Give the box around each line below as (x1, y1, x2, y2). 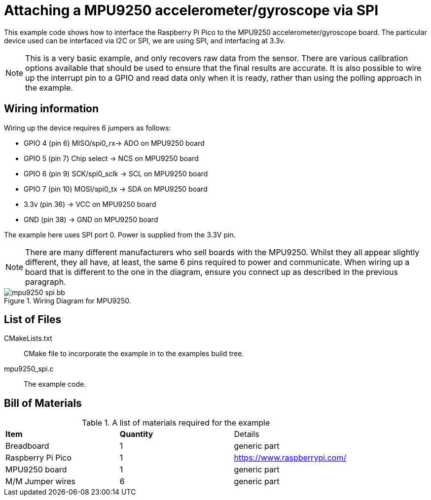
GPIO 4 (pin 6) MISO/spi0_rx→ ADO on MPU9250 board (24, 138, 205, 147)
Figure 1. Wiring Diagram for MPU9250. (4, 296, 131, 305)
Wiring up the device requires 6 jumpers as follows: (4, 123, 171, 132)
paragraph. (25, 276, 66, 287)
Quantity (119, 429, 153, 439)
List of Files (4, 313, 62, 326)
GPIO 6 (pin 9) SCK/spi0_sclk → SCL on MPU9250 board (24, 169, 208, 178)
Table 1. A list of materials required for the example (81, 418, 270, 428)
